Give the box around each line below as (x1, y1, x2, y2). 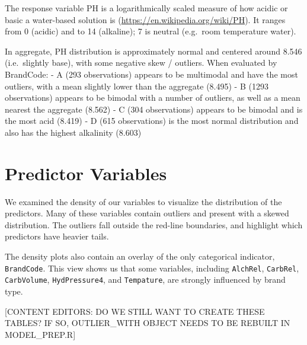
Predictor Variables (5, 161, 167, 185)
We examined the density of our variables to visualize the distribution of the (5, 195, 282, 207)
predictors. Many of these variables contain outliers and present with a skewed (5, 207, 289, 219)
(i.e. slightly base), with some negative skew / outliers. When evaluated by (5, 56, 277, 69)
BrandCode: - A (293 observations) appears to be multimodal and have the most (5, 68, 298, 80)
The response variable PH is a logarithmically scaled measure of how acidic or (5, 2, 288, 14)
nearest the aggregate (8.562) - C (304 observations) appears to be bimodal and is (5, 103, 303, 115)
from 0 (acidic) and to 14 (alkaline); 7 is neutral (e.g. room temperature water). (5, 25, 296, 37)
